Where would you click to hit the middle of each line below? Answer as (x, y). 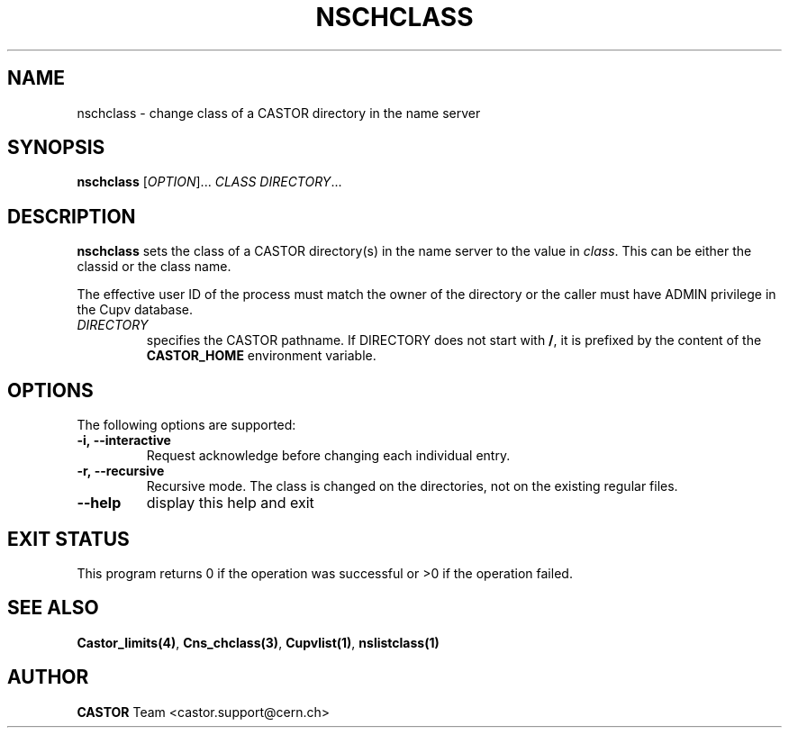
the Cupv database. (135, 310)
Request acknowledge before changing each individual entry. (328, 456)
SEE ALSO (53, 608)
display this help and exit (230, 503)
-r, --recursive (121, 471)
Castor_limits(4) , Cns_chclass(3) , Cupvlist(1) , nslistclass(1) (258, 642)
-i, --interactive (124, 440)
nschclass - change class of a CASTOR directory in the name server (279, 113)
